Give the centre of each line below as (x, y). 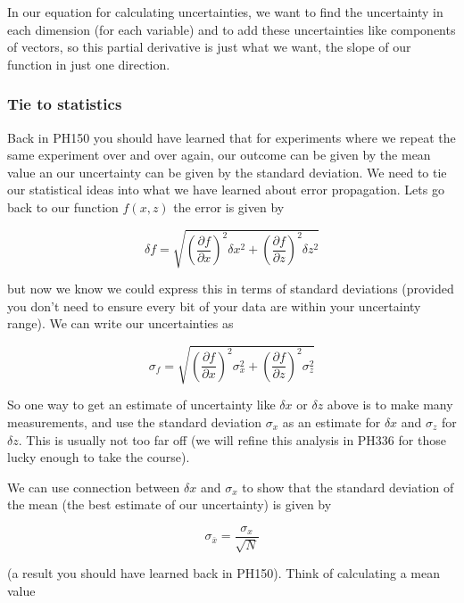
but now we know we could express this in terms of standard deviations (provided (231, 289)
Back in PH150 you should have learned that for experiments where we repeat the (232, 137)
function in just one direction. (89, 64)
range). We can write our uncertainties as (120, 323)
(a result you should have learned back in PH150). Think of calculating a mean (224, 573)
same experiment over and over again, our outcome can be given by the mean (219, 155)
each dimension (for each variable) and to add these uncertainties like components (232, 29)
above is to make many (390, 405)
